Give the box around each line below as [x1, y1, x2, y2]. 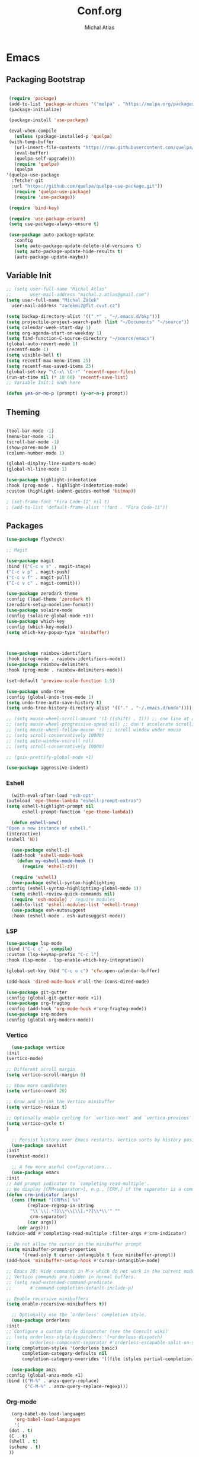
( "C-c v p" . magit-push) [6, 569, 70, 575]
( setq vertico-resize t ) [6, 1104, 68, 1111]
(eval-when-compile [8, 128, 57, 134]
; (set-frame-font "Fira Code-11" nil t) [6, 499, 110, 504]
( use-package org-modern [6, 1011, 68, 1017]
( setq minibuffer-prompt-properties [6, 1247, 97, 1253]
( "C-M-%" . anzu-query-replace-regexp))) [24, 1383, 129, 1389]
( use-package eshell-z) [11, 847, 70, 853]
